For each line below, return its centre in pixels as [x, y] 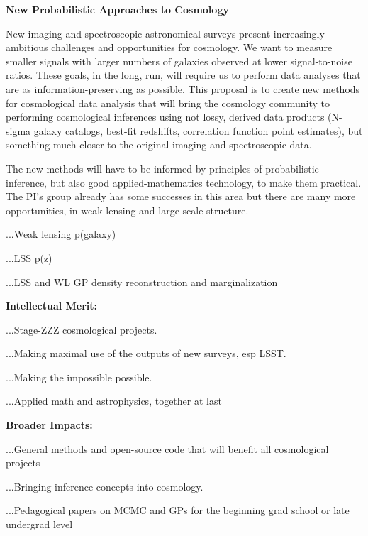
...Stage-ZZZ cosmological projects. [82, 329]
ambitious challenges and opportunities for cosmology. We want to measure [169, 47]
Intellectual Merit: [52, 306]
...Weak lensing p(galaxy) [61, 234]
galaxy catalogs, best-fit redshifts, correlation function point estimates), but [198, 130]
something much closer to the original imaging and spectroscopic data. [159, 144]
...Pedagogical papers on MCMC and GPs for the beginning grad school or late [178, 510]
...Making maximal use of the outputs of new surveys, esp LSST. [146, 353]
